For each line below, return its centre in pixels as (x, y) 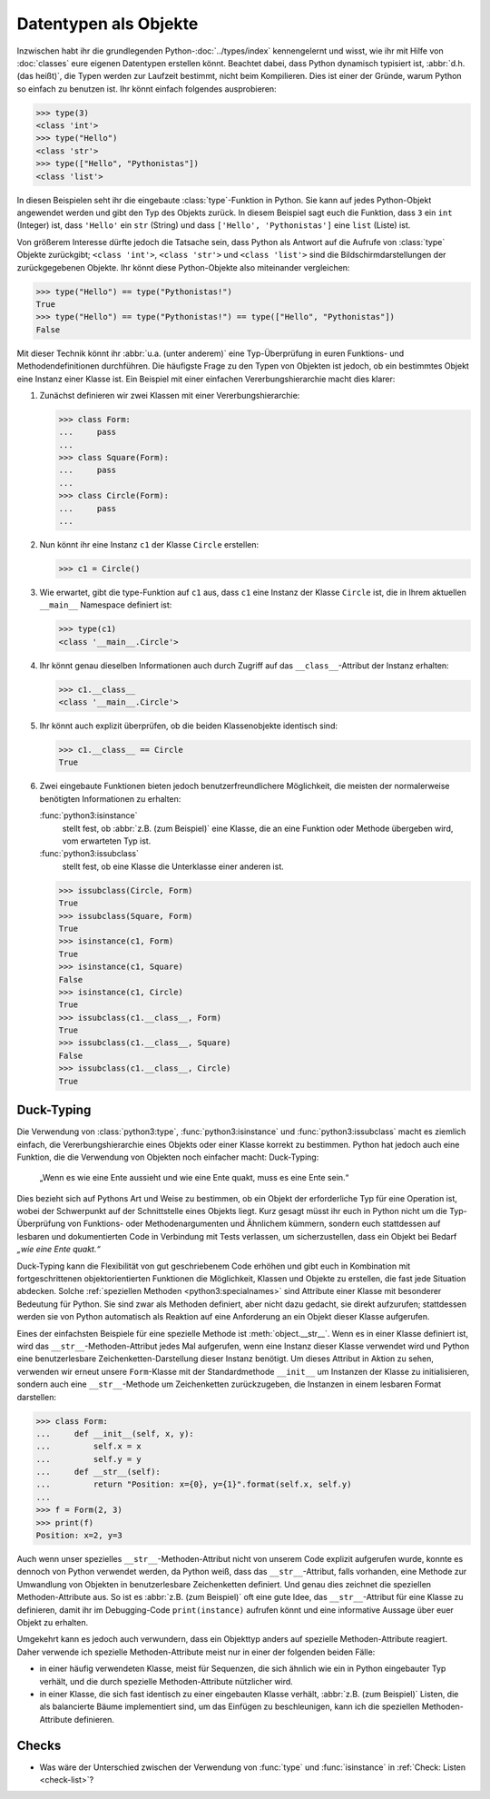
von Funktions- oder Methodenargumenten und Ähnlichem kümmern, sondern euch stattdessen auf (254, 1224)
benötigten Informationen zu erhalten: (110, 798)
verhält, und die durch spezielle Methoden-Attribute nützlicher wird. (167, 1681)
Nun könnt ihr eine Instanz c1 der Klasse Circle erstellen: (149, 544)
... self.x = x (89, 1447)
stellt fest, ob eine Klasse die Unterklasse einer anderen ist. (173, 866)
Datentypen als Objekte (108, 24)
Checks (39, 1745)
